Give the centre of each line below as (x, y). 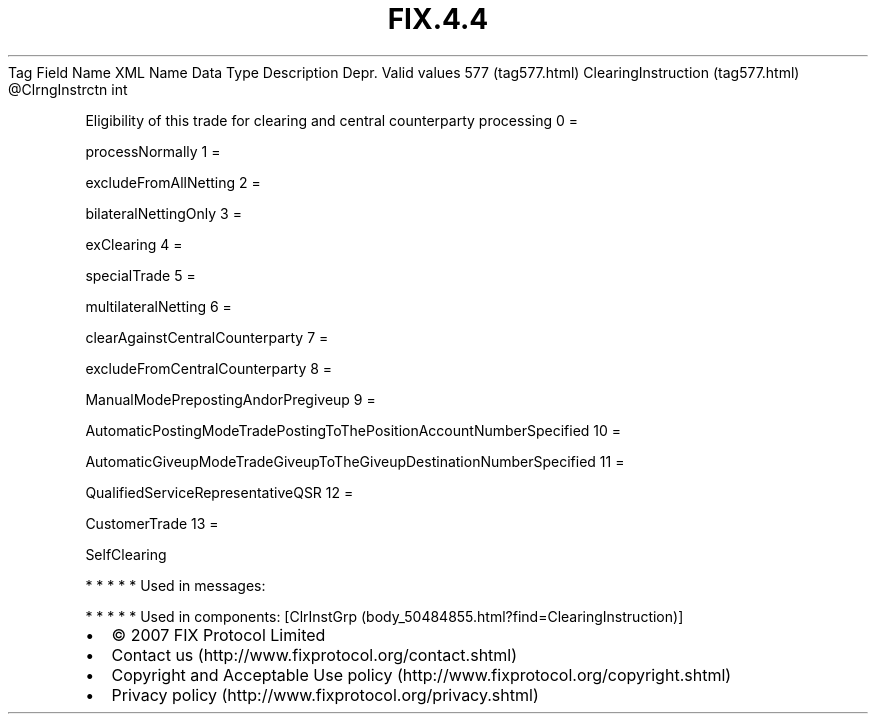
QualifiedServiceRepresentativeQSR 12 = (219, 492)
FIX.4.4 (438, 19)
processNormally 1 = (153, 151)
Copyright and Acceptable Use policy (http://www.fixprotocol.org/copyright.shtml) (421, 674)
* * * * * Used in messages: (175, 585)
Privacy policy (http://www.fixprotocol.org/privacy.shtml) (325, 694)
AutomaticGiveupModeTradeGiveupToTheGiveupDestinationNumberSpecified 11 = (355, 461)
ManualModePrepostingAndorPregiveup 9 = (230, 399)
